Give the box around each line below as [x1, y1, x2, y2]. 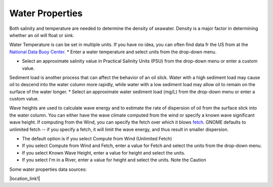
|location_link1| [9, 175, 40, 181]
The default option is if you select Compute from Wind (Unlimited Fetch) [22, 136, 172, 142]
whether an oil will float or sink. [9, 32, 74, 38]
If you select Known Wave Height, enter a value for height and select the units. [22, 149, 186, 156]
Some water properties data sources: [9, 166, 87, 172]
